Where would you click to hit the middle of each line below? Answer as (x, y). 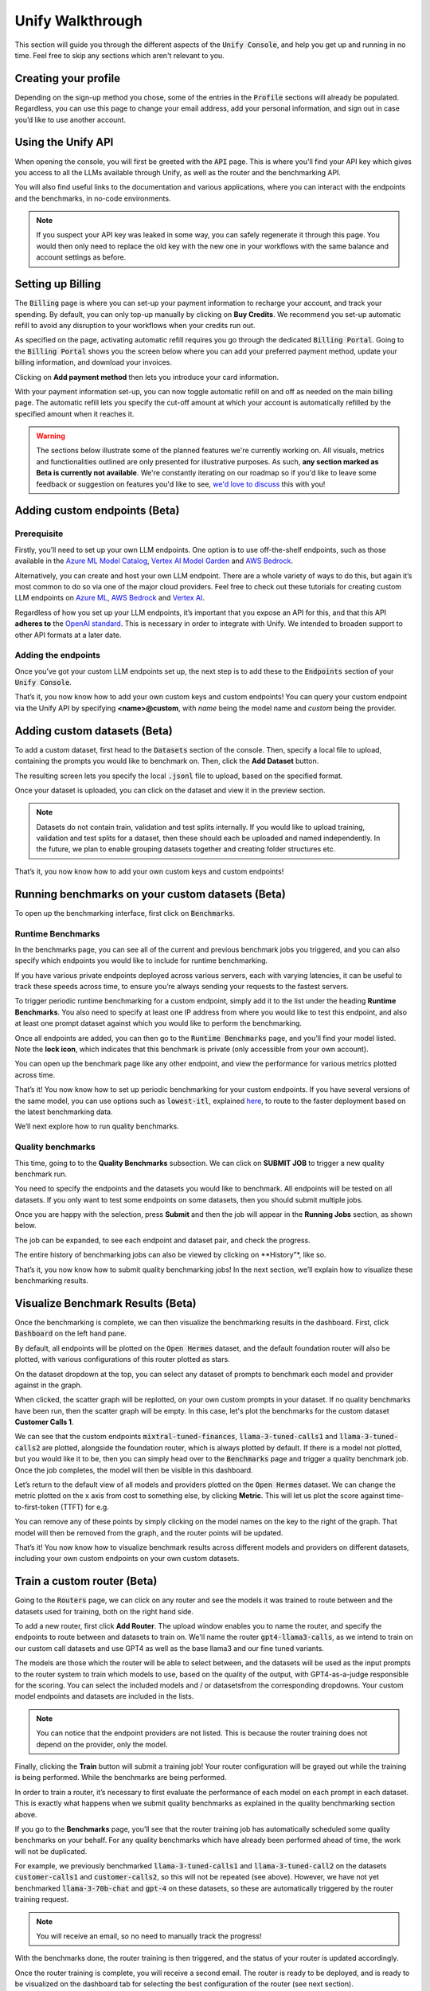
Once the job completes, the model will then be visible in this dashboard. (134, 1470)
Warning (51, 436)
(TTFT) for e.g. (84, 1507)
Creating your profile (68, 78)
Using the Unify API (64, 142)
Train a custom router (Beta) (86, 1581)
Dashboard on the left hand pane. (71, 1333)
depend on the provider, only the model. (102, 1744)
